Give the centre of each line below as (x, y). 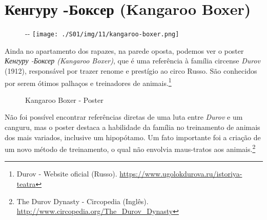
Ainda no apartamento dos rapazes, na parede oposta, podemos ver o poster (124, 50)
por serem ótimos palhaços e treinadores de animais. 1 (88, 82)
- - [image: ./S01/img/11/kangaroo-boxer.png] (102, 34)
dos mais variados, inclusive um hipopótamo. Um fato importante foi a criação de (133, 137)
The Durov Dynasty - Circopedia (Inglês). (83, 201)
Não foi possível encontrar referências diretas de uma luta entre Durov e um (124, 117)
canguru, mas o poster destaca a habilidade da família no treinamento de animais (132, 127)
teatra (26, 184)
